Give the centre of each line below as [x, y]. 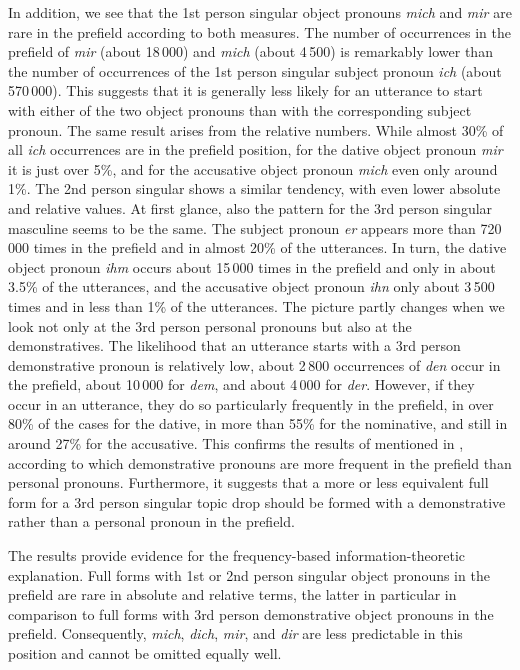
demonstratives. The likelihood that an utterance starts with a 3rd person [234, 345]
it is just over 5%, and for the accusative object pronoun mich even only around [253, 168]
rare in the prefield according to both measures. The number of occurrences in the [259, 31]
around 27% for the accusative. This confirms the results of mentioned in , [236, 443]
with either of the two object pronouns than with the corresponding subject [240, 109]
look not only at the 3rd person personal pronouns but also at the [210, 325]
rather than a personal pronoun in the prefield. [151, 521]
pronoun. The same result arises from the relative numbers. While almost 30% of [256, 129]
